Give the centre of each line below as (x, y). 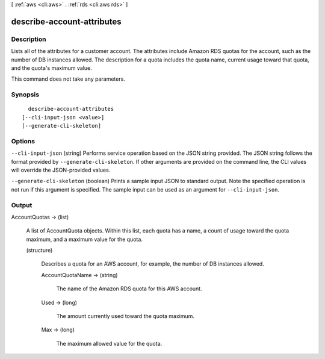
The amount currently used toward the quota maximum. (125, 316)
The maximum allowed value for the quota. (109, 343)
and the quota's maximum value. (52, 68)
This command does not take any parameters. (68, 79)
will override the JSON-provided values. (61, 170)
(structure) (39, 251)
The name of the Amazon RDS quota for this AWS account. (129, 289)
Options (23, 141)
